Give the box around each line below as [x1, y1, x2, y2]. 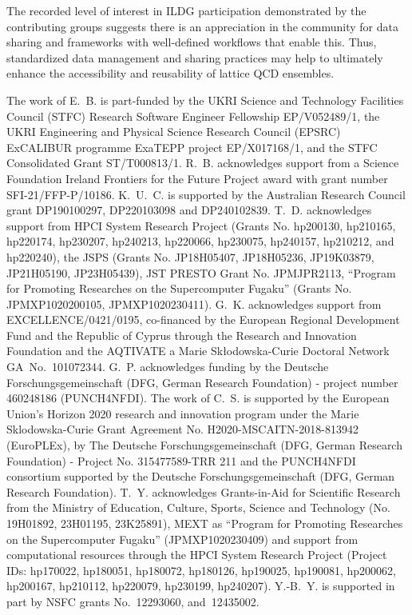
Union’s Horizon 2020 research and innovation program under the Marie [6, 405, 359, 421]
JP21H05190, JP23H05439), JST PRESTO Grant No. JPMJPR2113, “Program [6, 264, 396, 281]
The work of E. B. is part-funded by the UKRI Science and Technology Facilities [6, 91, 404, 108]
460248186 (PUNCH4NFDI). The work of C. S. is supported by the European [6, 389, 390, 406]
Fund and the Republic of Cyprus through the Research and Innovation [6, 326, 357, 343]
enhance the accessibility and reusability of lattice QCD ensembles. [6, 65, 335, 82]
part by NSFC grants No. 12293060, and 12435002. [6, 593, 259, 609]
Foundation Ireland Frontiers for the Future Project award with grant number [6, 170, 388, 186]
